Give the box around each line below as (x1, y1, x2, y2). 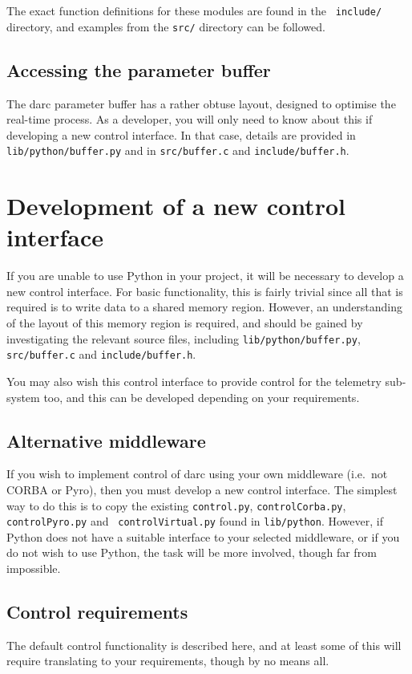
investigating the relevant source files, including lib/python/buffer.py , (6, 330, 361, 347)
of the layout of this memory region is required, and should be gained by (6, 315, 363, 331)
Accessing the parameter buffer (6, 57, 271, 82)
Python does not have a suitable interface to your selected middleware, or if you (6, 528, 400, 545)
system (6, 388, 40, 405)
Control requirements (6, 599, 188, 624)
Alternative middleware (6, 428, 206, 453)
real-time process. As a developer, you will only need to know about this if (6, 111, 373, 128)
